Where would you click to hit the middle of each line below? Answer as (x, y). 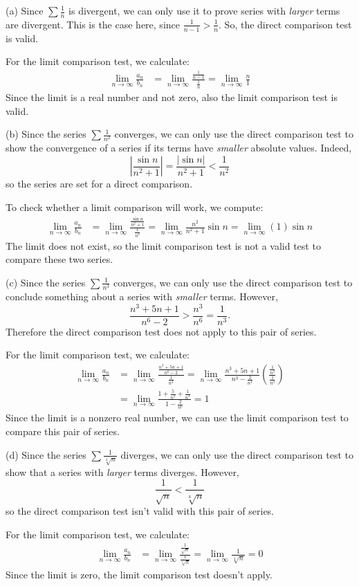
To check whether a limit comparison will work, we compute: (135, 207)
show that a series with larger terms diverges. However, (122, 471)
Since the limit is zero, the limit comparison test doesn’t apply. (139, 575)
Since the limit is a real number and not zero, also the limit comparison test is (172, 97)
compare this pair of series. (63, 431)
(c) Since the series (46, 282)
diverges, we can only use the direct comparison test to (237, 454)
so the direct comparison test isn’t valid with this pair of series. (140, 510)
